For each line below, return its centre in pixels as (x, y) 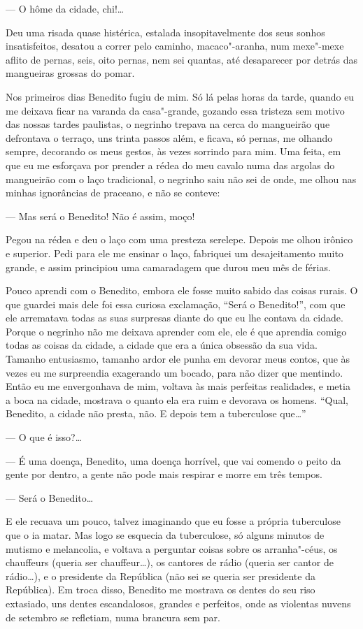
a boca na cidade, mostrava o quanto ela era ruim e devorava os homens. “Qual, (177, 399)
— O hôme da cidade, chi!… (65, 8)
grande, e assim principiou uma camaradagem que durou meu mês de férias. (168, 267)
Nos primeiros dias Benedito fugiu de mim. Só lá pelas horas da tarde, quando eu (180, 96)
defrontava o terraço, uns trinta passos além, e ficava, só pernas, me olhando (169, 137)
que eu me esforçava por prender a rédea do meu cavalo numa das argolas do (170, 165)
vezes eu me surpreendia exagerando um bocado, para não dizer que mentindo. (175, 372)
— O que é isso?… (44, 437)
